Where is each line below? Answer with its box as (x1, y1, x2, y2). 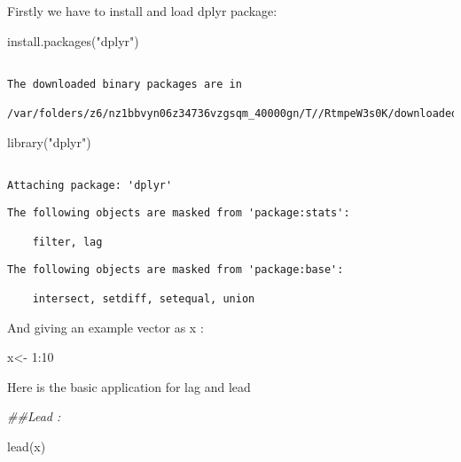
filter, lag (32, 236, 103, 249)
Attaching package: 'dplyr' (7, 179, 173, 192)
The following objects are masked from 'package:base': (7, 262, 344, 276)
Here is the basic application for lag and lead (7, 377, 251, 395)
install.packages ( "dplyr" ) (7, 31, 139, 50)
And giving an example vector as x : (7, 317, 204, 336)
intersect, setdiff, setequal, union (32, 293, 255, 305)
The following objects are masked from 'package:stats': (7, 206, 350, 219)
